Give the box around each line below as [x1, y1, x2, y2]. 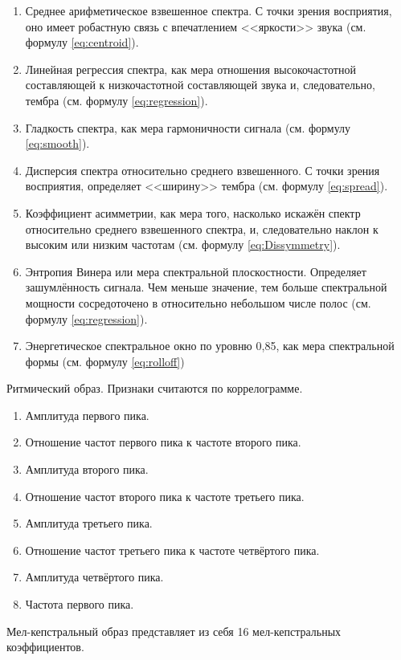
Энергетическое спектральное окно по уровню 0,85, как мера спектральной [25, 337, 395, 354]
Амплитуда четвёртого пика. [25, 568, 164, 585]
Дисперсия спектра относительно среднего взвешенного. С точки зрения [25, 161, 380, 178]
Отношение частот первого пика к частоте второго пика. [25, 434, 301, 450]
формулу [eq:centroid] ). [25, 34, 139, 51]
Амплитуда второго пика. [25, 461, 149, 478]
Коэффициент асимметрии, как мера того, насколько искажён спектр [25, 204, 361, 221]
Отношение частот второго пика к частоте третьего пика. [25, 487, 305, 504]
